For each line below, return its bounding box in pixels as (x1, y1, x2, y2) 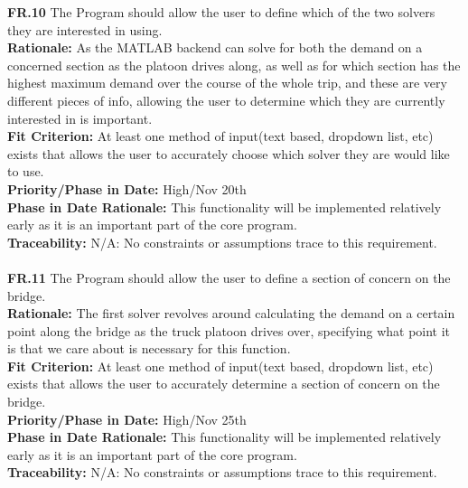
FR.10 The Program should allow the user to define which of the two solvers (7, 3, 435, 21)
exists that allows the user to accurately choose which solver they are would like (7, 144, 450, 163)
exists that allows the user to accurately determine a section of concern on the (7, 374, 440, 393)
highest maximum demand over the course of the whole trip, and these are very (7, 73, 447, 92)
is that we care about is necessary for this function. (7, 339, 291, 358)
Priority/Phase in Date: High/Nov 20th (7, 179, 247, 198)
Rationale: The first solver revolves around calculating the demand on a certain (7, 304, 455, 323)
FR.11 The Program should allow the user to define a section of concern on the (7, 267, 451, 286)
